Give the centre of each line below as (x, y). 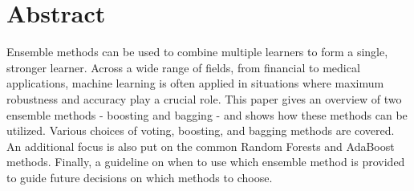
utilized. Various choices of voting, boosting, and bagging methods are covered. (201, 130)
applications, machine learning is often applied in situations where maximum (195, 83)
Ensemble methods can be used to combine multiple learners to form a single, (197, 52)
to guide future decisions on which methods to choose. (140, 177)
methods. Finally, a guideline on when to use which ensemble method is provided (206, 162)
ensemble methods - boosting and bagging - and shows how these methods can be (207, 114)
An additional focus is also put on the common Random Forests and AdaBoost (201, 146)
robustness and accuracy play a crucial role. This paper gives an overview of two (204, 98)
